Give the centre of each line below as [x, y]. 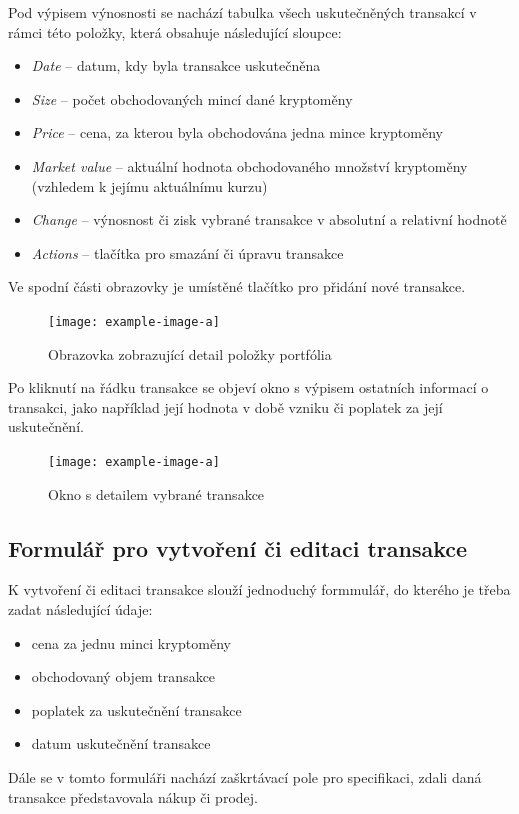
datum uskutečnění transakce [121, 743]
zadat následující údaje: [80, 609]
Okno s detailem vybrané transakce [156, 493]
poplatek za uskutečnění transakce [136, 709]
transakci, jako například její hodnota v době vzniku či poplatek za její [225, 406]
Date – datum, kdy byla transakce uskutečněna [176, 65]
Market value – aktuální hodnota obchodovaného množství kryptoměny [249, 165]
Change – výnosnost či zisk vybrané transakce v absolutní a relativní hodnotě [269, 219]
